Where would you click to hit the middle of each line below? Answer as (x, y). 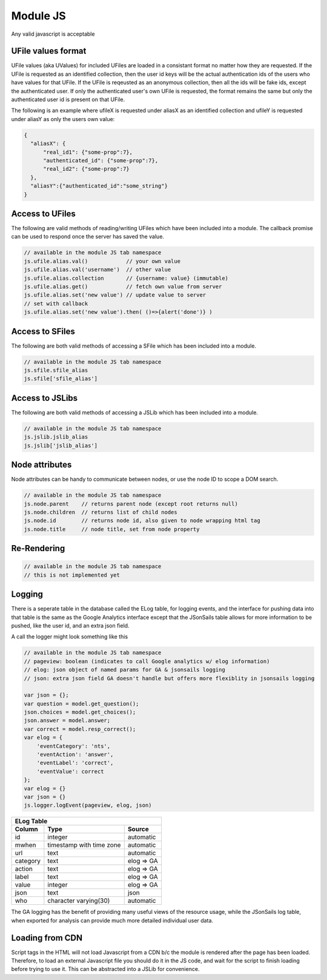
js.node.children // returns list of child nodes (101, 512)
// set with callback (56, 303)
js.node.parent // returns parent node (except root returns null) (131, 504)
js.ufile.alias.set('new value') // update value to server (115, 295)
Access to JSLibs (45, 398)
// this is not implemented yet (72, 575)
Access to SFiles (43, 331)
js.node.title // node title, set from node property (112, 529)
